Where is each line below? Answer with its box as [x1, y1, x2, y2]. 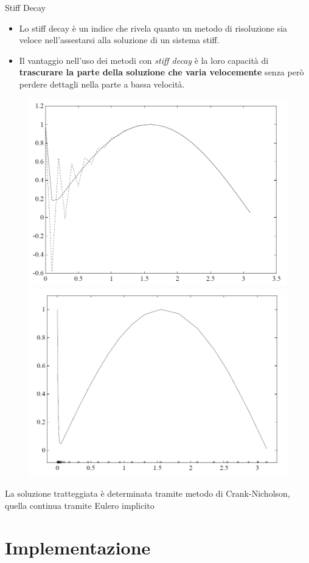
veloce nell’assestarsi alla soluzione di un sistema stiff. [19, 33, 220, 46]
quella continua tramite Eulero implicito [5, 499, 154, 511]
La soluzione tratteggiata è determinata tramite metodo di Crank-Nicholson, [5, 487, 290, 500]
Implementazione [5, 534, 151, 559]
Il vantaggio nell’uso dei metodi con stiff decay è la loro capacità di [19, 54, 269, 66]
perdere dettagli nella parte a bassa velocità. [19, 77, 185, 90]
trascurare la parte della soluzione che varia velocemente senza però [19, 66, 304, 78]
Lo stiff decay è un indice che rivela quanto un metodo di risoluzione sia [19, 21, 288, 34]
